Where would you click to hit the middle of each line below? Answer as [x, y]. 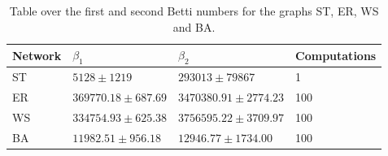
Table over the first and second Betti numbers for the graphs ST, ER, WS [194, 11]
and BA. [194, 26]
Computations [336, 55]
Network [37, 55]
